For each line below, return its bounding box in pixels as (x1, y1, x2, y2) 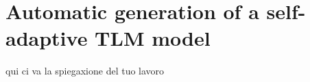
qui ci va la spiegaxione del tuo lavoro (5, 64, 165, 78)
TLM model (95, 24, 211, 52)
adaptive (5, 24, 88, 52)
